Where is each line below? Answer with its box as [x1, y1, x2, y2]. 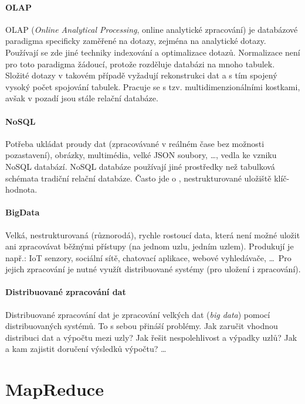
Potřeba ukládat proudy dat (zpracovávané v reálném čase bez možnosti [5, 137, 265, 149]
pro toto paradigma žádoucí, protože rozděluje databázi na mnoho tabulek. [5, 57, 275, 70]
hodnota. [5, 183, 38, 196]
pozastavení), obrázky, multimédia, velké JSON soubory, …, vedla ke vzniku [5, 149, 277, 161]
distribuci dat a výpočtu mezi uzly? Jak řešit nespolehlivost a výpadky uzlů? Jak [5, 331, 297, 343]
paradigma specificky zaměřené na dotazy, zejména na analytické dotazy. [5, 35, 266, 47]
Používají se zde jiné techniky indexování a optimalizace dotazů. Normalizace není [5, 46, 300, 58]
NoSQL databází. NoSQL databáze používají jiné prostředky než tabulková [5, 160, 275, 172]
